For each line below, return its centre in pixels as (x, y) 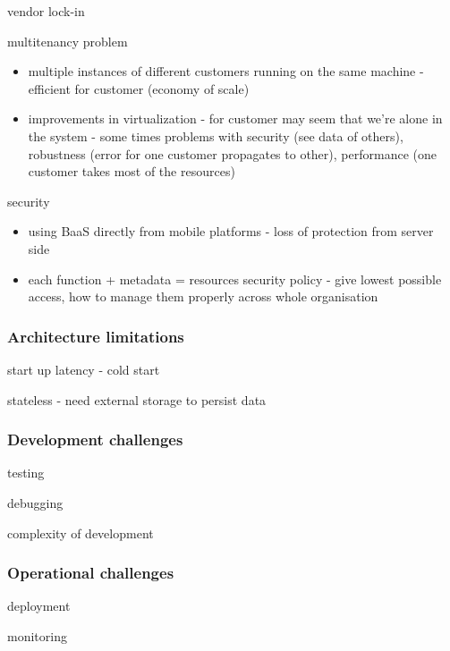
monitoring (37, 635)
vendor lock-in (46, 11)
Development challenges (95, 440)
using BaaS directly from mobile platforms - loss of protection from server (231, 231)
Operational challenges (91, 573)
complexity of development (81, 533)
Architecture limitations (96, 336)
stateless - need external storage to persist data (137, 399)
